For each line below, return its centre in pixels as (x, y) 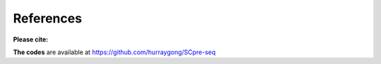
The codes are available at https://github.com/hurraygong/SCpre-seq (114, 52)
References (48, 18)
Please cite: (31, 39)
